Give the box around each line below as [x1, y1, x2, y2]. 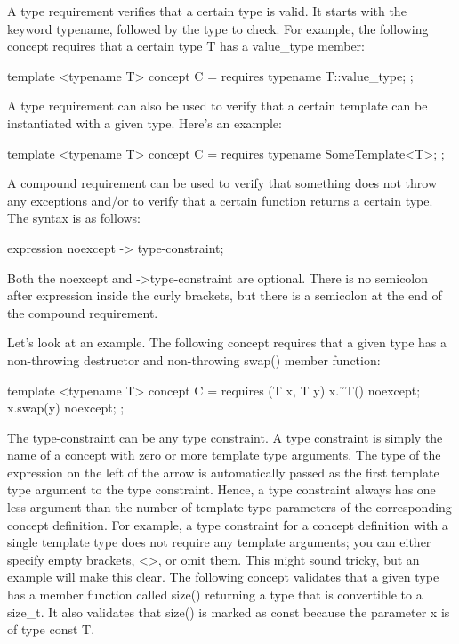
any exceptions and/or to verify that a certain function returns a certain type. [7, 191, 433, 209]
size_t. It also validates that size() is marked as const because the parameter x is [7, 602, 450, 621]
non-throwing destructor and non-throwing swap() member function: [7, 350, 381, 369]
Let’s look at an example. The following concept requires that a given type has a [7, 333, 447, 352]
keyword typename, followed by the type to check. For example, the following [7, 19, 429, 37]
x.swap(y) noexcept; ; [7, 398, 125, 417]
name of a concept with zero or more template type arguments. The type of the [7, 445, 441, 464]
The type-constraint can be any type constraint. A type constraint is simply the [7, 428, 443, 446]
